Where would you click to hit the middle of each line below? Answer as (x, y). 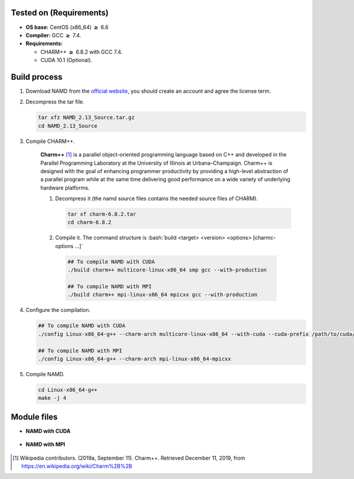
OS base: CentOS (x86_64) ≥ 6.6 (67, 27)
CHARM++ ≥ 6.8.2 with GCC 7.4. (81, 52)
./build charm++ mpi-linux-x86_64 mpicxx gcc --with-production (163, 295)
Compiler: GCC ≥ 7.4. (53, 35)
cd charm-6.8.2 (89, 222)
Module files (35, 417)
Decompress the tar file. (55, 102)
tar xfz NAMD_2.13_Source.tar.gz (86, 118)
